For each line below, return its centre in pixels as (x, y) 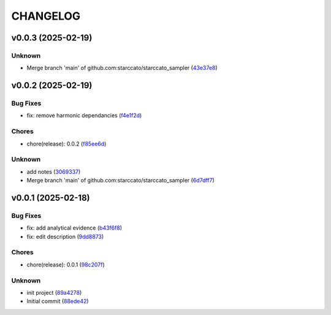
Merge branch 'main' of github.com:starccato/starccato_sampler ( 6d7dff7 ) (120, 181)
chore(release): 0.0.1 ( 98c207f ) (66, 265)
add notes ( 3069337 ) (54, 171)
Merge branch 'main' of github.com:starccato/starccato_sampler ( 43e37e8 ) (122, 68)
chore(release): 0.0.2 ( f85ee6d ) (67, 144)
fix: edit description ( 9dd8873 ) (65, 236)
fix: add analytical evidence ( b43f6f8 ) (74, 228)
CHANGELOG (46, 16)
